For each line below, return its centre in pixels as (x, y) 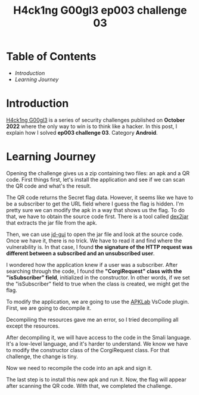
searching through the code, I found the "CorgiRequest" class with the (94, 271)
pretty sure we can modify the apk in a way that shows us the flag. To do (95, 210)
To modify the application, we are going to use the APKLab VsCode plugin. (98, 301)
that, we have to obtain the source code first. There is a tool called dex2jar (97, 216)
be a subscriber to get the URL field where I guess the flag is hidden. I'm (95, 204)
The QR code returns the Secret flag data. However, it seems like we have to (100, 197)
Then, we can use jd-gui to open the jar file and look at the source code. (95, 234)
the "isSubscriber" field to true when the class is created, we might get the (98, 284)
